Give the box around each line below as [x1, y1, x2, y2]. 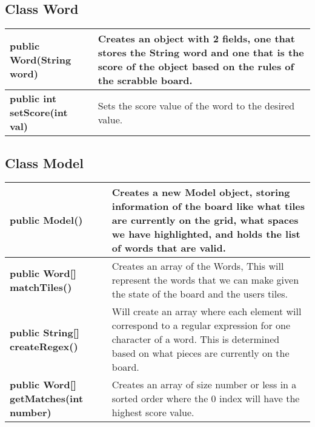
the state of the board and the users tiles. [111, 287, 288, 301]
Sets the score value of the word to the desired [98, 98, 295, 112]
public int [10, 91, 57, 106]
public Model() [10, 213, 83, 227]
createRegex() [10, 339, 78, 353]
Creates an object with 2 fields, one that [98, 31, 295, 46]
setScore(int [10, 105, 68, 120]
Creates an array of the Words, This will [111, 259, 284, 273]
